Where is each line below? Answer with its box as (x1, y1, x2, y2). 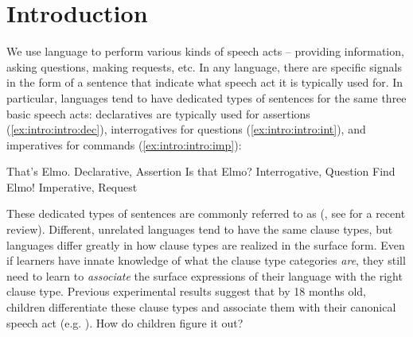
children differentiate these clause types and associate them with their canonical (6, 299, 396, 316)
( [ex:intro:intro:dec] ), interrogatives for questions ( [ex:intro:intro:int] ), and (6, 121, 366, 138)
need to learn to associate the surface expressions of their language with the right (6, 267, 403, 284)
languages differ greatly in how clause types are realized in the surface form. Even (6, 236, 405, 253)
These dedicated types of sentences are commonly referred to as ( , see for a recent (6, 205, 406, 222)
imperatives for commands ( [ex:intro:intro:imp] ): (6, 136, 242, 153)
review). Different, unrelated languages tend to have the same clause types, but (6, 221, 393, 238)
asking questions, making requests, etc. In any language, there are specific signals (6, 58, 402, 75)
